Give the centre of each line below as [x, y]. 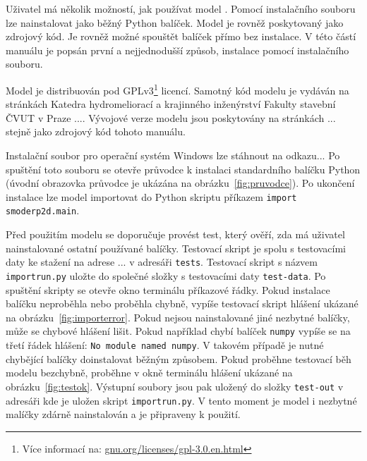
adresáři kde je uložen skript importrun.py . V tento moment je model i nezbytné [181, 400]
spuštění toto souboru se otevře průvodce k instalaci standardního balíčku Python [183, 169]
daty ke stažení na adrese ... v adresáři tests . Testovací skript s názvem [162, 262]
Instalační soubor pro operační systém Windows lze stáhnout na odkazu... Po [173, 155]
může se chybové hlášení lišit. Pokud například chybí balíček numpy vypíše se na [178, 331]
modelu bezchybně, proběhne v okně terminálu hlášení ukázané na [149, 373]
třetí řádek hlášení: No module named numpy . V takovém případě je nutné [165, 345]
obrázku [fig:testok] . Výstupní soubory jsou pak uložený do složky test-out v [175, 386]
